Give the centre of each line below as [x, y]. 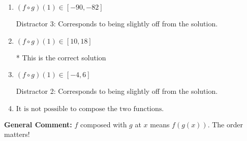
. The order [225, 124]
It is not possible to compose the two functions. [90, 109]
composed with [103, 124]
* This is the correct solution [61, 57]
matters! [17, 134]
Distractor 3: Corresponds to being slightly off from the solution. [117, 23]
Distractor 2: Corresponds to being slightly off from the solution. [117, 91]
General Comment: [38, 124]
